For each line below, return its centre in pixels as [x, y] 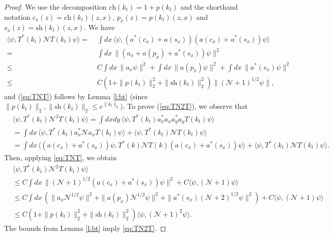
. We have [99, 27]
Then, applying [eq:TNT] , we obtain [60, 157]
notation [17, 17]
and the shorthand [209, 7]
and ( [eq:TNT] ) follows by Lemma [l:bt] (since [76, 96]
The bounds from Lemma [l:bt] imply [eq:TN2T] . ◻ [85, 228]
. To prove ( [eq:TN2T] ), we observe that [185, 106]
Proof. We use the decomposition [55, 7]
